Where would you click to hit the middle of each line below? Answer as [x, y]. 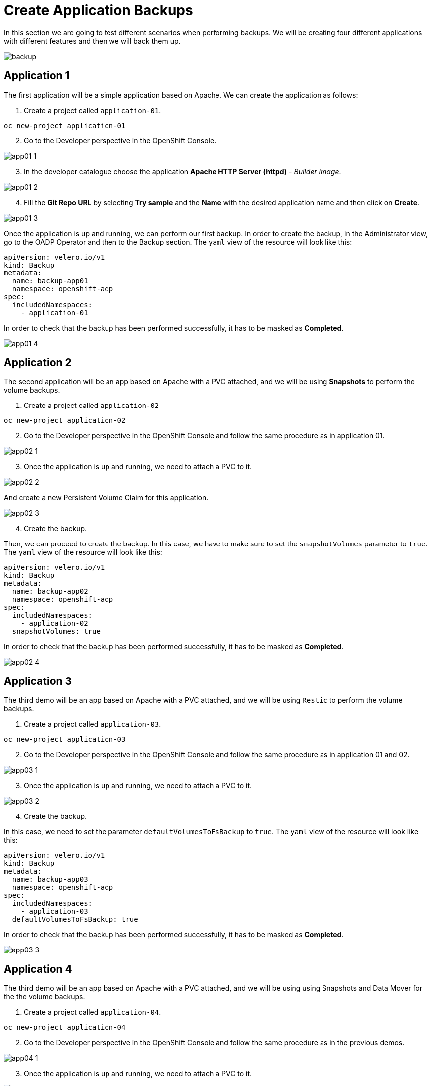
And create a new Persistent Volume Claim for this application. [106, 498]
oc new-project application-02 [65, 421]
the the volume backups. [45, 997]
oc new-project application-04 [65, 1027]
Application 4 [38, 969]
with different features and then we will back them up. [92, 41]
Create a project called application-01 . [93, 110]
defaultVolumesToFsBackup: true [75, 919]
